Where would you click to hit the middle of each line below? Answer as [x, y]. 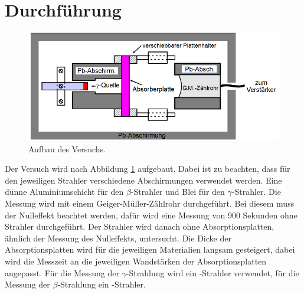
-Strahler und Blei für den [178, 192]
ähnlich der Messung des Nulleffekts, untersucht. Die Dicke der [118, 238]
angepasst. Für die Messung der [62, 272]
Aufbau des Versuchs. [67, 148]
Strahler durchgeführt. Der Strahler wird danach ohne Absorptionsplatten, [140, 226]
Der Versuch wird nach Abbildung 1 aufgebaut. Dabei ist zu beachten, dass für [148, 169]
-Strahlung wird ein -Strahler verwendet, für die [213, 272]
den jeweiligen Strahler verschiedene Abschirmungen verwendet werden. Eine [143, 180]
